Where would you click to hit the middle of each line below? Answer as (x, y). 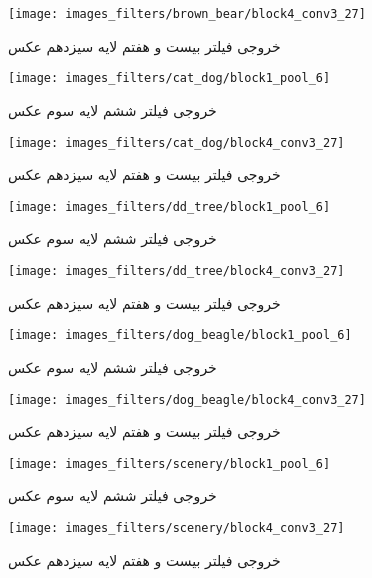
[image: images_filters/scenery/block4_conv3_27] (176, 528)
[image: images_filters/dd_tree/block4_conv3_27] (176, 271)
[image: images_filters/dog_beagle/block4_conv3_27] (187, 399)
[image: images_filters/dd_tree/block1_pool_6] (169, 206)
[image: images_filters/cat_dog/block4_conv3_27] (176, 142)
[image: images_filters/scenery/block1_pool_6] (169, 463)
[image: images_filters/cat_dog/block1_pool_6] (169, 78)
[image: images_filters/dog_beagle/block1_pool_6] (180, 335)
